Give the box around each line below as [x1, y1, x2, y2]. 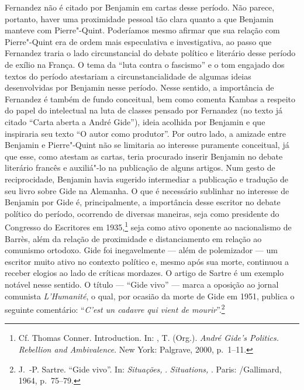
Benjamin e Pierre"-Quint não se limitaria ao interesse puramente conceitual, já [5, 139, 289, 151]
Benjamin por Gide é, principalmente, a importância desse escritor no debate [5, 196, 281, 208]
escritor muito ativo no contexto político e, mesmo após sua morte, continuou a [5, 255, 289, 267]
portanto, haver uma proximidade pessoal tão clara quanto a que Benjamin [5, 12, 274, 25]
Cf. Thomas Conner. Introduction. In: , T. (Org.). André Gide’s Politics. [18, 332, 279, 344]
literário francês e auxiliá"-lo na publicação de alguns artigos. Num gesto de [5, 161, 275, 174]
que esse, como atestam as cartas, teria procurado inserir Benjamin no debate [5, 150, 283, 162]
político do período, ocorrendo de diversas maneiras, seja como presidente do [5, 207, 279, 219]
